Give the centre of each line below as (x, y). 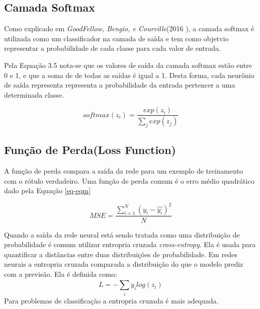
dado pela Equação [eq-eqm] (48, 190)
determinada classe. (34, 94)
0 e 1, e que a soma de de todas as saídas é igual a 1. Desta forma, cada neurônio (129, 75)
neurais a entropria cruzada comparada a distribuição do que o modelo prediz (124, 264)
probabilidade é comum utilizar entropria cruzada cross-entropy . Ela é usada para (130, 244)
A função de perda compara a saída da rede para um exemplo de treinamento (124, 171)
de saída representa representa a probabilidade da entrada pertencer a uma (120, 85)
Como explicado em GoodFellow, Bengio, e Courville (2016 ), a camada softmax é (129, 28)
